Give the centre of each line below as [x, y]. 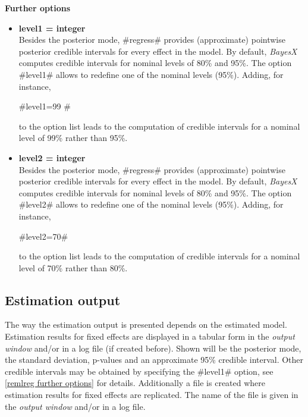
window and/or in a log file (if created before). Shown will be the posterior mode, [153, 348]
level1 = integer [52, 28]
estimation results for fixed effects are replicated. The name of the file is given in [152, 395]
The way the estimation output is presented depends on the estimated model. [146, 324]
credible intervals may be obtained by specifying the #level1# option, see [139, 371]
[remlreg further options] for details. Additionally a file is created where [135, 383]
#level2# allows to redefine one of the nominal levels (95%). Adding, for [151, 204]
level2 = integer [52, 157]
